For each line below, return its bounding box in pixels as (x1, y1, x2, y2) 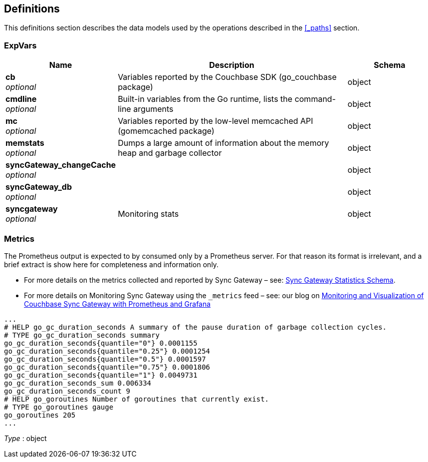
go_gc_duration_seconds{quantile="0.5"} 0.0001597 (4, 355, 206, 363)
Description (209, 60, 254, 70)
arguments (133, 104, 174, 114)
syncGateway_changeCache (5, 160, 116, 170)
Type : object (4, 434, 47, 443)
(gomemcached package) (118, 126, 214, 136)
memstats (5, 138, 44, 148)
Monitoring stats (118, 209, 179, 219)
